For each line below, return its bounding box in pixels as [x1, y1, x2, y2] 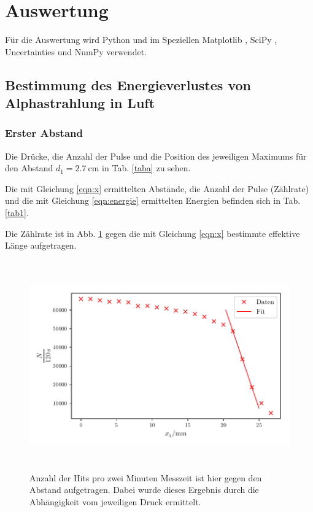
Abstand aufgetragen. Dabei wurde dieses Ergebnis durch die [29, 483, 259, 496]
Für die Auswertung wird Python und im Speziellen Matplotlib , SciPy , [5, 33, 277, 46]
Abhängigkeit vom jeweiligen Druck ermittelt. [29, 495, 201, 508]
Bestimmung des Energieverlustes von [5, 75, 251, 94]
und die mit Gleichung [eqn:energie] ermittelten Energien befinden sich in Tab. [5, 194, 301, 207]
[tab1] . [5, 206, 29, 219]
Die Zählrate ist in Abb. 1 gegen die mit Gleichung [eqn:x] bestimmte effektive [5, 227, 300, 239]
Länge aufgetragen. [5, 239, 77, 252]
